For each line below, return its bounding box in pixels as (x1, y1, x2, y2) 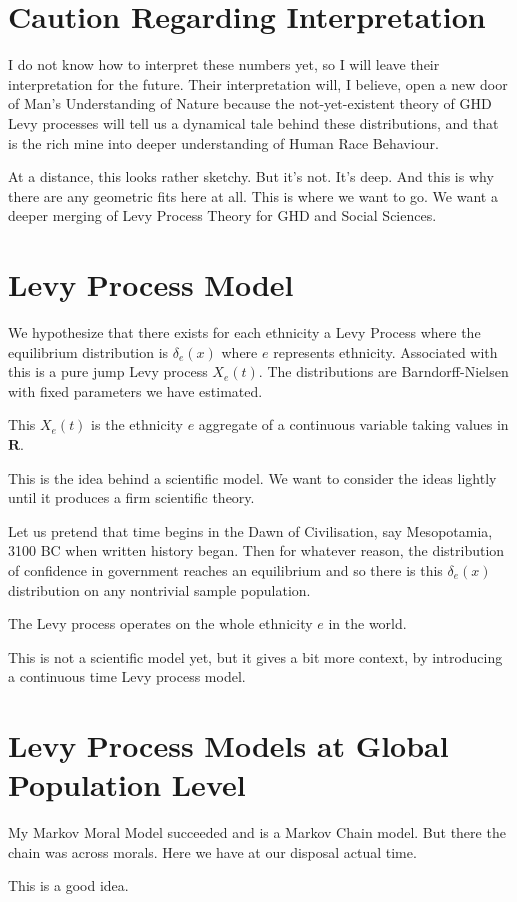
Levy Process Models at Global (8, 725, 449, 766)
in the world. (328, 613, 407, 634)
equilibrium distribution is (8, 341, 169, 362)
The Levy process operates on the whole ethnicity (8, 613, 313, 634)
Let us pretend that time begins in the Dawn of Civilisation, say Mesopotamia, (8, 520, 493, 541)
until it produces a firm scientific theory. (8, 487, 255, 508)
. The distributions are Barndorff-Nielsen (258, 361, 509, 382)
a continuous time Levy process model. (8, 666, 246, 687)
